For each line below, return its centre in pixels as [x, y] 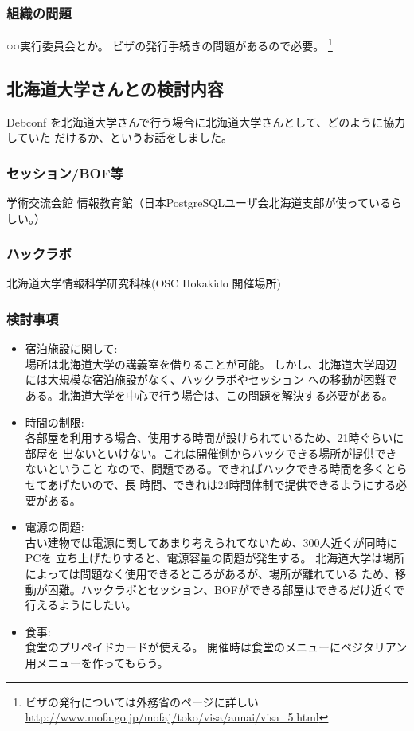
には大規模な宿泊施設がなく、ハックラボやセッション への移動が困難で [211, 379]
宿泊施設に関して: [71, 348]
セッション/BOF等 [65, 172]
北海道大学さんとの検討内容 [115, 88]
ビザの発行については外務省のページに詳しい [142, 701]
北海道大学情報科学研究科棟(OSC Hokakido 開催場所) [144, 283]
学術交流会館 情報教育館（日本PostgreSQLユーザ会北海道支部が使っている [199, 203]
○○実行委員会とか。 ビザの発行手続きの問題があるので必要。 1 [170, 44]
